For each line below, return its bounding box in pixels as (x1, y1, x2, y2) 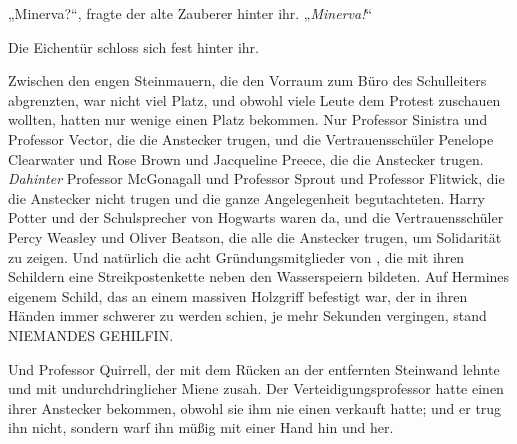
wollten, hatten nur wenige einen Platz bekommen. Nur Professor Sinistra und (8, 109, 488, 130)
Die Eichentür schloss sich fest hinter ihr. (8, 36, 259, 57)
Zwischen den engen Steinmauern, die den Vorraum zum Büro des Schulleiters (8, 70, 487, 91)
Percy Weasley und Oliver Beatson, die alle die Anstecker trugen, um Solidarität (8, 226, 502, 247)
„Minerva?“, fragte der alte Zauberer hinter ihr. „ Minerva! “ (8, 3, 373, 23)
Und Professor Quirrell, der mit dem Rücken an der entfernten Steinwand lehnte (8, 358, 500, 379)
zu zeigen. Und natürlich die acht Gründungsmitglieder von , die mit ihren (8, 246, 465, 267)
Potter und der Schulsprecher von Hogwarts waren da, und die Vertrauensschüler (8, 207, 504, 228)
